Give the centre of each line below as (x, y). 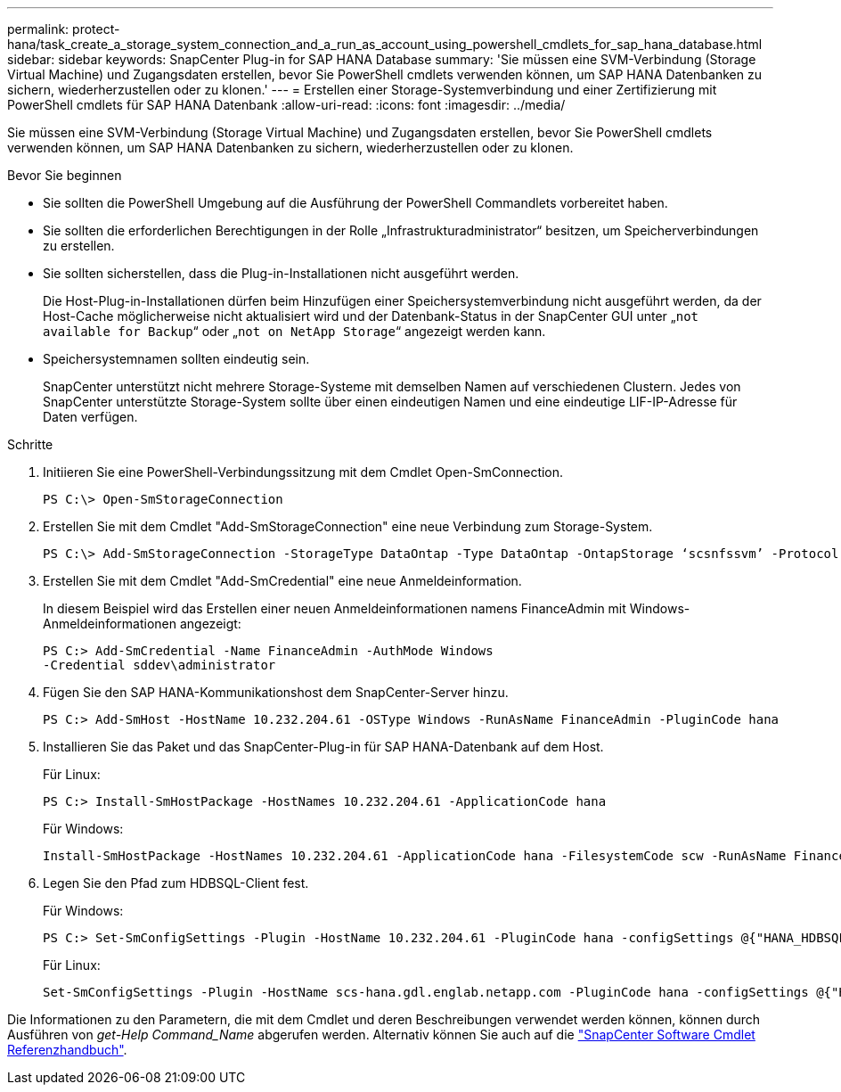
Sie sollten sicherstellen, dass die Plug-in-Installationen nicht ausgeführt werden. (281, 273)
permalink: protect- (64, 29)
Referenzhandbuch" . (67, 1050)
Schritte (30, 444)
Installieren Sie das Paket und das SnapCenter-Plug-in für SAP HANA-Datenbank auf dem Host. (323, 747)
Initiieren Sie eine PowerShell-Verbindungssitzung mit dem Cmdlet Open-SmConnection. (303, 472)
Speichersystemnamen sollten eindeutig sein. (176, 359)
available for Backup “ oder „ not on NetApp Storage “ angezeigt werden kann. (294, 331)
